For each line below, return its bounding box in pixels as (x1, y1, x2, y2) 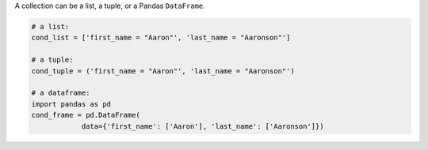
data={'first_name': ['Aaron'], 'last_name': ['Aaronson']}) (81, 122, 324, 130)
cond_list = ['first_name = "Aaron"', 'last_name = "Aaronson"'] (31, 33, 291, 43)
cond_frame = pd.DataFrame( (31, 111, 140, 120)
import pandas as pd (31, 99, 111, 108)
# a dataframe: (31, 88, 90, 98)
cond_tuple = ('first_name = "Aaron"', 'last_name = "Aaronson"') (31, 66, 295, 75)
